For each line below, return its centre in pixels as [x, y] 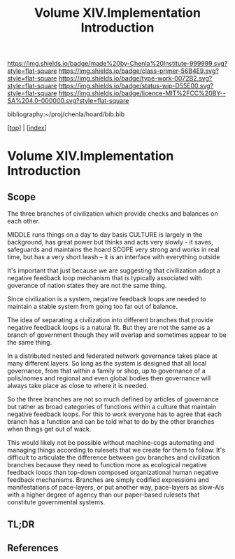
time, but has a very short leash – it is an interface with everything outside [114, 257]
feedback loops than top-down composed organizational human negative [113, 472]
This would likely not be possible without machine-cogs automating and [111, 443]
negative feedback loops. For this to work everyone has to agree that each [115, 414]
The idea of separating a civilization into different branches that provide [111, 320]
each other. [24, 221]
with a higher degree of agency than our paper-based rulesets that [104, 495]
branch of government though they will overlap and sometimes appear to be [117, 335]
